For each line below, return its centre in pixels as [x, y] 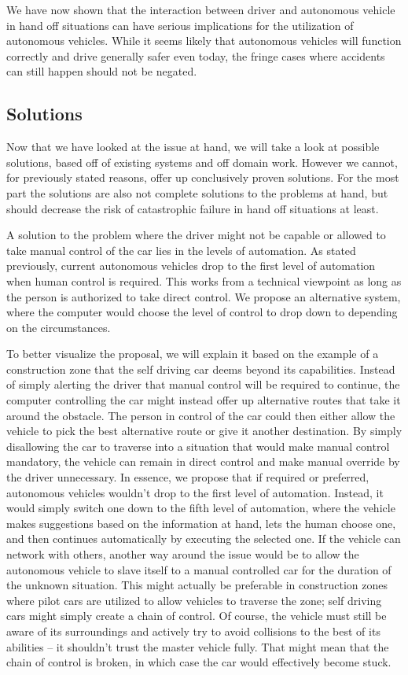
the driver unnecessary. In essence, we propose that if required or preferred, [188, 477]
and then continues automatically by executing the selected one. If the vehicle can [204, 539]
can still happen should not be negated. [102, 71]
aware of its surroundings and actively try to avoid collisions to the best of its [193, 631]
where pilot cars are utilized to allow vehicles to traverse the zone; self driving [194, 600]
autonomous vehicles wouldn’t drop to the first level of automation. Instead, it [195, 492]
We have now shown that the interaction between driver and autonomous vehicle [201, 9]
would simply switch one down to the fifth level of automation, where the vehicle [201, 508]
